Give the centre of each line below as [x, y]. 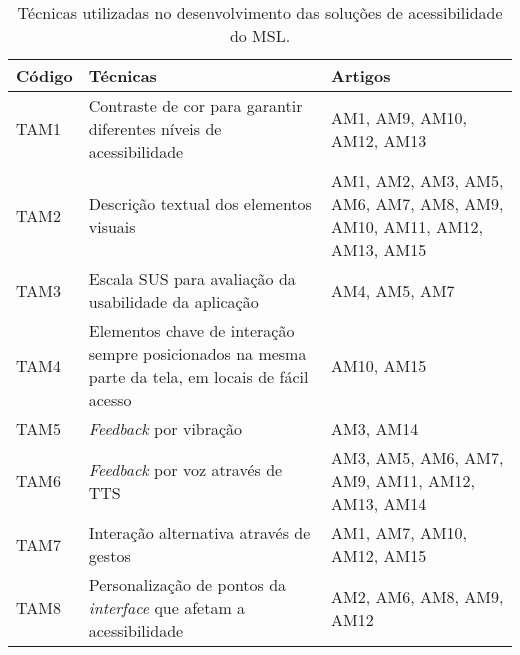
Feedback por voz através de [185, 469]
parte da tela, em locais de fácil [198, 376]
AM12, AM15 [379, 555]
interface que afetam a [167, 607]
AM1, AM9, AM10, [399, 117]
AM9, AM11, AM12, [403, 480]
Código [44, 75]
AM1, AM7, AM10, [399, 532]
